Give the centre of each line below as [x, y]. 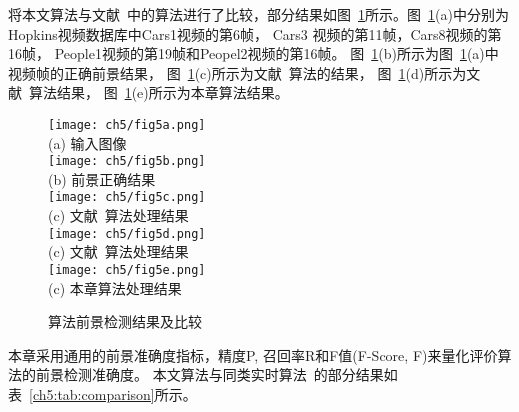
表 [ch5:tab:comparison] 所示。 [102, 394]
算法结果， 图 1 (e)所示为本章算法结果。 [158, 92]
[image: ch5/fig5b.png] [127, 161]
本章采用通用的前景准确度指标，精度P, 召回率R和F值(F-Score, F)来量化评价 [253, 354]
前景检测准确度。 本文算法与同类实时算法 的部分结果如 [216, 374]
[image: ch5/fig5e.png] [127, 269]
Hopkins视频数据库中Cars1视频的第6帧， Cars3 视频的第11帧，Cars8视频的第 [255, 33]
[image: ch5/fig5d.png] [127, 233]
